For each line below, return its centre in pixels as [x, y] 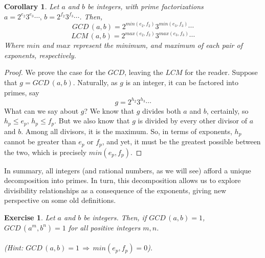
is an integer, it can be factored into [182, 82]
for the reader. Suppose [221, 72]
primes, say [22, 92]
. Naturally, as [95, 82]
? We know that [109, 110]
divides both [162, 110]
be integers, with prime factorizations [146, 6]
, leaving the [144, 72]
